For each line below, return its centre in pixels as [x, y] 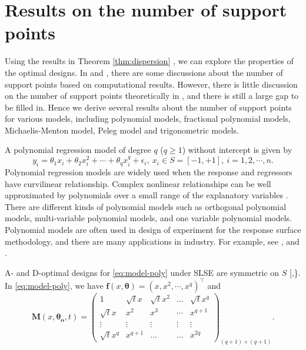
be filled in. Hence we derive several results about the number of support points [148, 107]
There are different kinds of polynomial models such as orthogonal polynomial [146, 206]
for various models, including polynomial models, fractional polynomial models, [148, 119]
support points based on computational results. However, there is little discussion [151, 84]
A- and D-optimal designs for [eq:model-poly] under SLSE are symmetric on [142, 272]
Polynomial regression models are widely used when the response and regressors [149, 171]
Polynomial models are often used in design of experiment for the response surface [153, 229]
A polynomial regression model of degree [78, 150]
